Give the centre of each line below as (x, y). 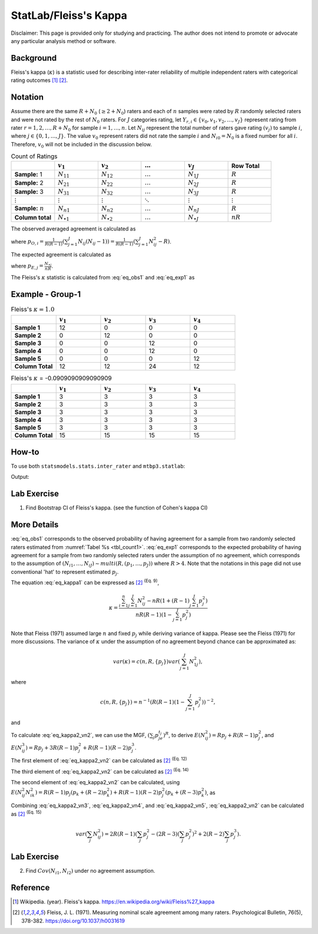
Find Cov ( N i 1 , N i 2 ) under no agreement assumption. (90, 871)
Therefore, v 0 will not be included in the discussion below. (82, 145)
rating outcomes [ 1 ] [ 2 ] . (39, 80)
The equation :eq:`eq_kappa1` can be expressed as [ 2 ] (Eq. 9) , (85, 582)
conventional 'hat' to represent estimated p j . (65, 572)
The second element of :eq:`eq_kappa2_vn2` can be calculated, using (95, 782)
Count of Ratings (34, 156)
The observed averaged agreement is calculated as (73, 229)
